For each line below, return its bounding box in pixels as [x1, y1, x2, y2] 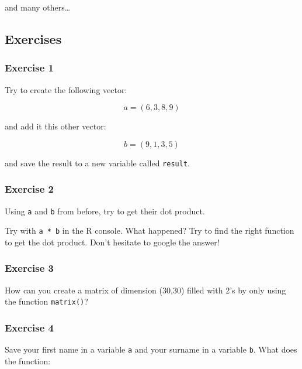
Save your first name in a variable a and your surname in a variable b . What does [5, 343, 297, 356]
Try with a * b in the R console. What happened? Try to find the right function [5, 224, 294, 237]
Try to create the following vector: [5, 83, 127, 95]
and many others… [5, 1, 71, 13]
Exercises [5, 29, 62, 47]
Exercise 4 [5, 320, 54, 334]
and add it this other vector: [5, 120, 106, 132]
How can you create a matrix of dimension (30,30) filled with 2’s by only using [5, 283, 286, 296]
